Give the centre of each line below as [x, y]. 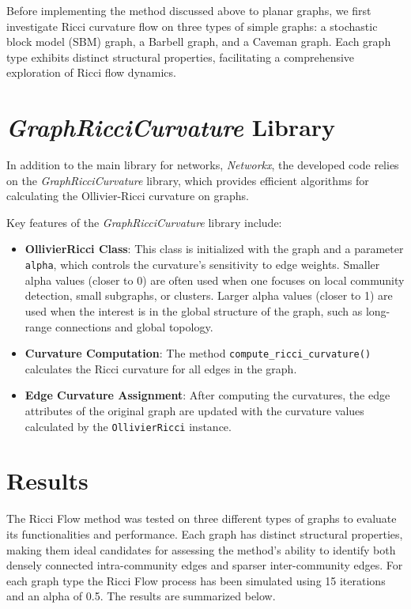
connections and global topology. [134, 326]
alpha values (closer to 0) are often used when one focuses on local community [215, 280]
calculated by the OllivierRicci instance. [128, 426]
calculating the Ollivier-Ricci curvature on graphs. [128, 196]
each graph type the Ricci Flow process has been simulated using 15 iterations [196, 580]
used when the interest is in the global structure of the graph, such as [194, 310]
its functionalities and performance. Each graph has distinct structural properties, [205, 533]
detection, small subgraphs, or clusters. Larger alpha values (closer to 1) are [209, 295]
